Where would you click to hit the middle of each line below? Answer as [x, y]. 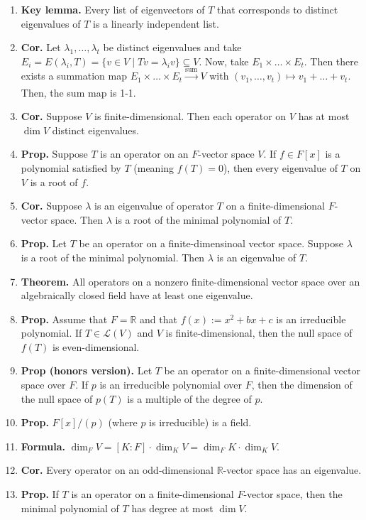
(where [123, 422]
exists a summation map [74, 76]
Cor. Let [41, 47]
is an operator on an [144, 154]
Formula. [43, 446]
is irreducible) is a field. [200, 422]
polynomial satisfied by [71, 167]
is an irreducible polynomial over [171, 385]
